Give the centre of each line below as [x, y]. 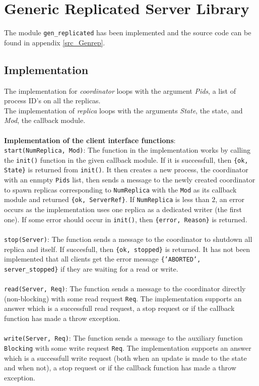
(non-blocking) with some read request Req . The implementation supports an [123, 298]
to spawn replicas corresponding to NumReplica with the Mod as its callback [120, 189]
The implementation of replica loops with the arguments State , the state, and [123, 110]
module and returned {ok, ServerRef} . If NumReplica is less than [107, 199]
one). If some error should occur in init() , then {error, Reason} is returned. [126, 219]
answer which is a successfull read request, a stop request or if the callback [119, 308]
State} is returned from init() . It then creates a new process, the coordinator [126, 170]
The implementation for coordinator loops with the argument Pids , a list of [120, 90]
